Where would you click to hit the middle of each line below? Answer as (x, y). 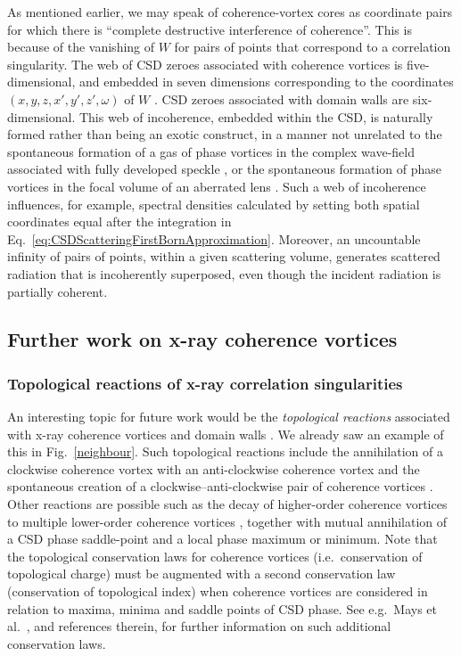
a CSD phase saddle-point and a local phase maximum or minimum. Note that (222, 539)
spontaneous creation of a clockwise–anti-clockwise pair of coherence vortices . (220, 486)
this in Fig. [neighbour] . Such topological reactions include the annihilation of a (225, 451)
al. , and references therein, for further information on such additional (199, 626)
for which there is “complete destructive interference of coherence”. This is (210, 29)
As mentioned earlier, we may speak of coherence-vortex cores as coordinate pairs (230, 12)
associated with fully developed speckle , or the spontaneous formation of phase (225, 169)
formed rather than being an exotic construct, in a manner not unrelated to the (225, 134)
